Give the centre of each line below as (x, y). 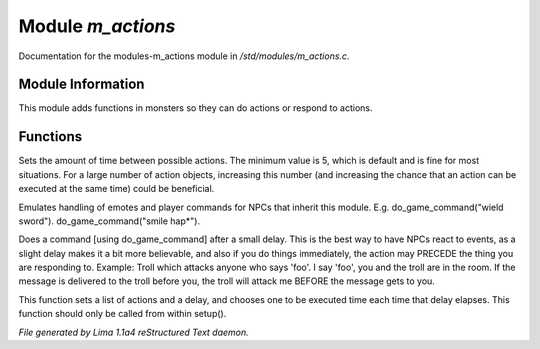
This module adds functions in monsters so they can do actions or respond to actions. (196, 108)
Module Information (81, 84)
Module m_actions (97, 26)
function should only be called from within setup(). (122, 314)
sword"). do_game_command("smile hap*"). (109, 221)
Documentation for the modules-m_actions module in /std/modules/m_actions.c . (184, 56)
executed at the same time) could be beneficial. (116, 189)
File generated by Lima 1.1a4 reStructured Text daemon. (133, 332)
